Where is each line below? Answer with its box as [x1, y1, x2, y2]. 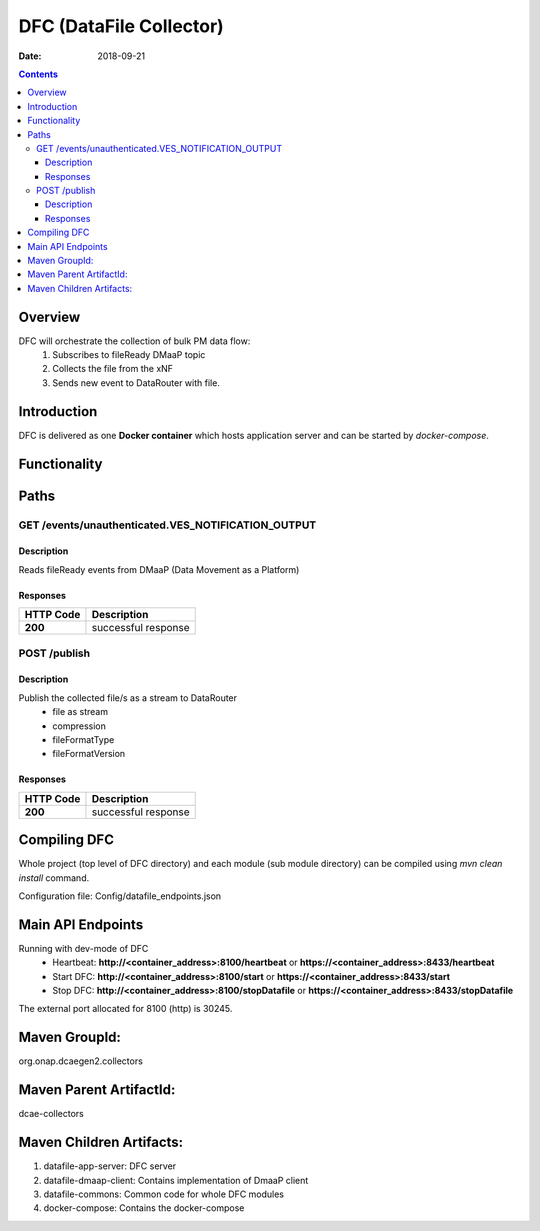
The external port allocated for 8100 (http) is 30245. [18, 1003, 233, 1015]
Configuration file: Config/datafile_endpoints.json [18, 890, 222, 902]
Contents [18, 68, 59, 80]
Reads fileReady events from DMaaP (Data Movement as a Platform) [18, 563, 300, 575]
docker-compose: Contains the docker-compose [43, 1202, 245, 1214]
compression [52, 720, 107, 732]
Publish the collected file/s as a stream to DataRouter [18, 691, 238, 704]
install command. [18, 871, 90, 884]
